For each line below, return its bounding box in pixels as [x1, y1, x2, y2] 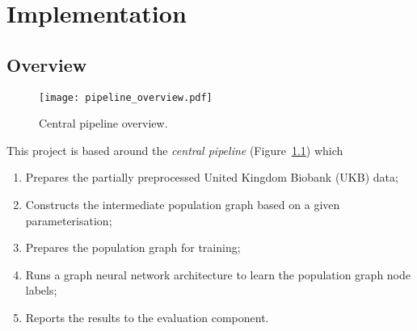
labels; [25, 282, 57, 299]
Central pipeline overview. [39, 115, 168, 132]
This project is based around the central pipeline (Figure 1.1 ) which [6, 141, 343, 158]
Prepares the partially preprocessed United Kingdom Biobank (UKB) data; [25, 169, 398, 186]
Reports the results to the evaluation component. [25, 308, 269, 325]
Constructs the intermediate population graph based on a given [25, 196, 340, 213]
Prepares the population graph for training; [25, 239, 241, 256]
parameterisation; [25, 212, 112, 228]
